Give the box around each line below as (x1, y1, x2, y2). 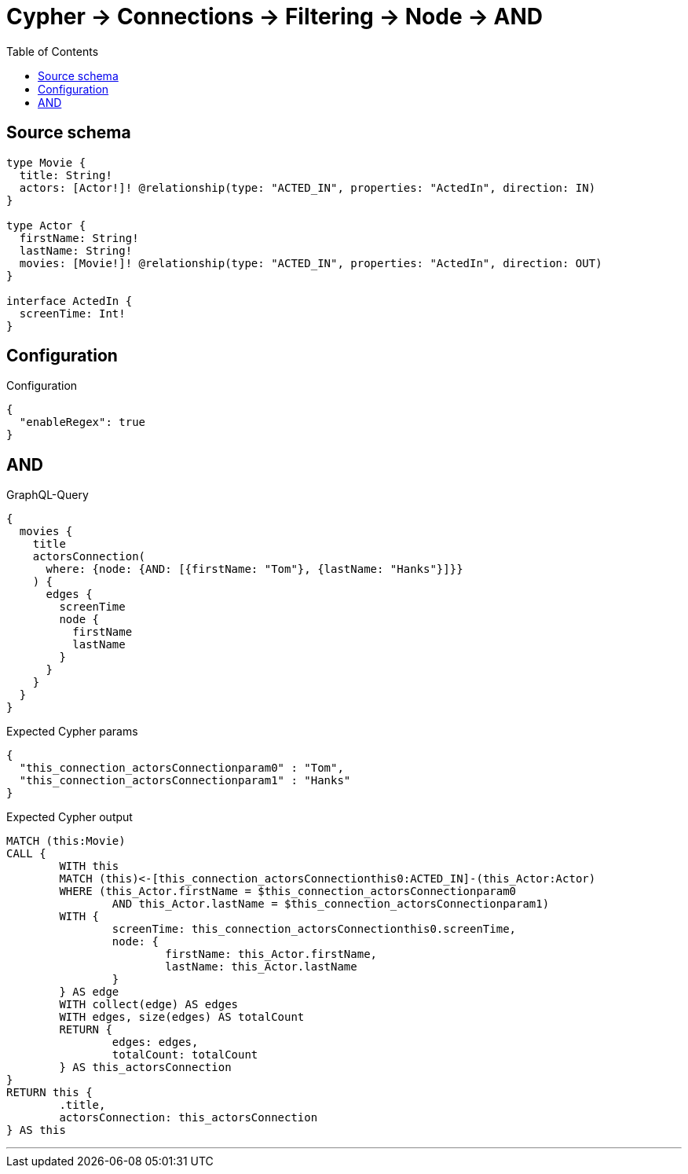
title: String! (19, 168, 112, 182)
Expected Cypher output (6, 810, 133, 824)
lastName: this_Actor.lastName (165, 960, 357, 974)
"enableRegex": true (19, 416, 146, 429)
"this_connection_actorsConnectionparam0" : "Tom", (19, 761, 344, 775)
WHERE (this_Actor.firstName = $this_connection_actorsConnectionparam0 (59, 885, 517, 898)
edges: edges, (112, 1036, 199, 1049)
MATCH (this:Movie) (6, 835, 126, 848)
